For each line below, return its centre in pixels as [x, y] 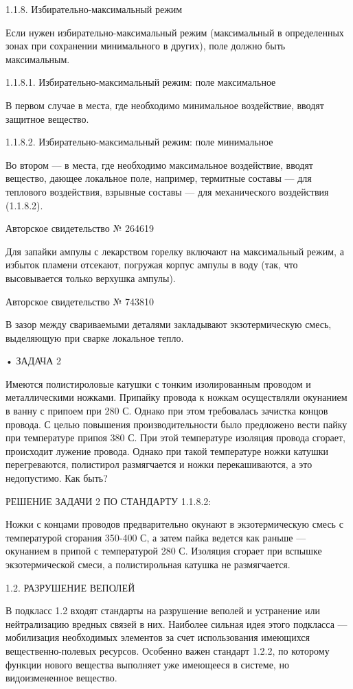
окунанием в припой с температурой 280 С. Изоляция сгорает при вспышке [164, 551]
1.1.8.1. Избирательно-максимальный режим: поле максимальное [141, 82]
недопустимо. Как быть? [57, 478]
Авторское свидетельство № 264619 [80, 228]
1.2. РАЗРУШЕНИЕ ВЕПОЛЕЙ [70, 587]
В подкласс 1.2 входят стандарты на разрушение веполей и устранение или [163, 610]
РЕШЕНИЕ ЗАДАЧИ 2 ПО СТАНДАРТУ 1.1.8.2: [109, 501]
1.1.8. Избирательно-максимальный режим [94, 9]
